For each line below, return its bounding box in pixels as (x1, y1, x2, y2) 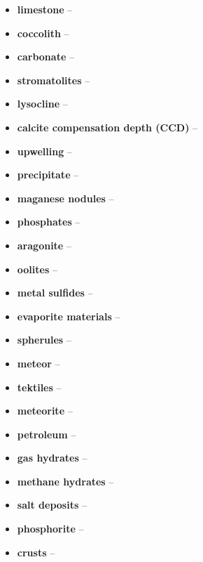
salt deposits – (17, 497, 87, 512)
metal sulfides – (17, 285, 93, 300)
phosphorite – (17, 521, 84, 536)
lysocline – (17, 96, 68, 111)
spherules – (17, 332, 71, 347)
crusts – (17, 544, 55, 559)
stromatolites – (17, 72, 90, 87)
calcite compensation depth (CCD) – (17, 119, 198, 134)
